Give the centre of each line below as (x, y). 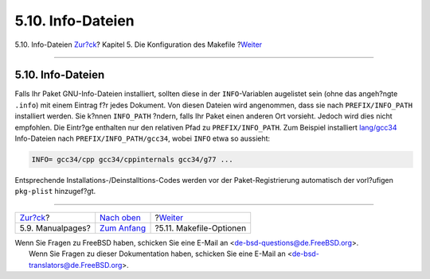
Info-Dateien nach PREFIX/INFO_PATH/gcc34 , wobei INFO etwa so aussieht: (143, 138)
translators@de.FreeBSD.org (76, 265)
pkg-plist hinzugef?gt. (55, 192)
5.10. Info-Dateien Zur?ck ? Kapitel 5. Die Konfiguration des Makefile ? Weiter (139, 45)
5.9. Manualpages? (55, 228)
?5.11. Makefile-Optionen (201, 228)
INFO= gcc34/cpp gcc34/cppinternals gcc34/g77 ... (133, 159)
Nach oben (120, 217)
